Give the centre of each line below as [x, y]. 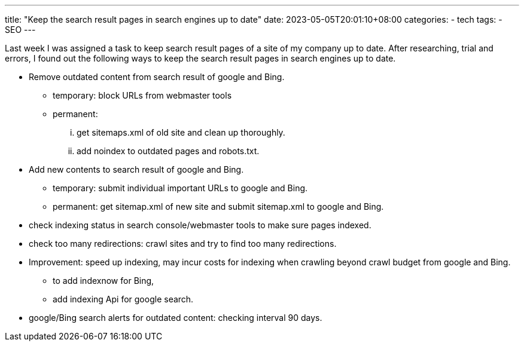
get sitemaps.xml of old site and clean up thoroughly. [181, 132]
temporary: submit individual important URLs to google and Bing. [180, 188]
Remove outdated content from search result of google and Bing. [157, 77]
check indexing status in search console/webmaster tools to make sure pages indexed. [200, 225]
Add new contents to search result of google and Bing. [136, 169]
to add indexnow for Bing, [103, 281]
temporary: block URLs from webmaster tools [142, 95]
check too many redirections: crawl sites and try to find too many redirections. [183, 244]
